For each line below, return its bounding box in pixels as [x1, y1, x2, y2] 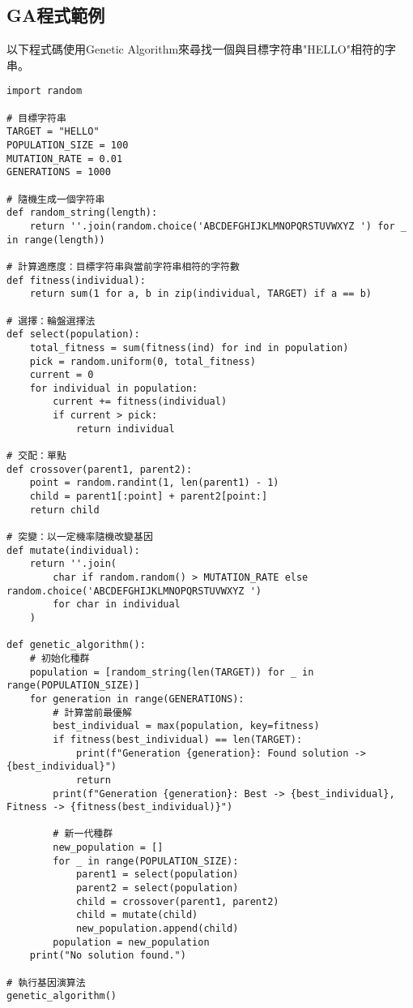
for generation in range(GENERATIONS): [29, 693, 245, 705]
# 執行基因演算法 [6, 976, 86, 989]
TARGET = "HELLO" [6, 126, 100, 138]
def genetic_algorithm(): [6, 639, 146, 651]
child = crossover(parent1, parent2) [75, 895, 279, 907]
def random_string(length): [6, 207, 158, 219]
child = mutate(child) [75, 909, 198, 921]
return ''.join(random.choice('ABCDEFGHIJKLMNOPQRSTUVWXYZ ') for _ [29, 220, 407, 232]
